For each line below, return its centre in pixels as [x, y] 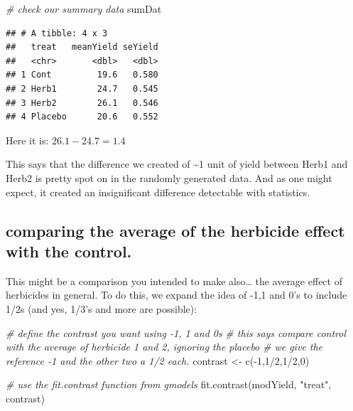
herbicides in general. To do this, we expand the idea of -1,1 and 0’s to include [176, 295]
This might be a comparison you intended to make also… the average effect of [174, 281]
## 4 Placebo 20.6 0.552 [82, 117]
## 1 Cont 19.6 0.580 [82, 75]
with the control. [69, 251]
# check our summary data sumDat [84, 9]
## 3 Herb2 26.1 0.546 [82, 103]
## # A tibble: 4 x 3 [57, 33]
